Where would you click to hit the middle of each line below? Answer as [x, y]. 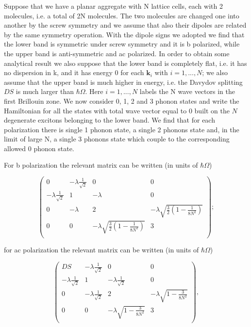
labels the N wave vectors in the [187, 91]
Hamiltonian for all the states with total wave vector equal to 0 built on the [117, 110]
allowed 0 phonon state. [39, 148]
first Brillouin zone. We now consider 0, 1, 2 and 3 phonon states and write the [122, 101]
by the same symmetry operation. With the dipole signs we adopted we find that [124, 34]
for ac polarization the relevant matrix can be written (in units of [101, 249]
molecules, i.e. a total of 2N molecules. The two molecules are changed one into [122, 15]
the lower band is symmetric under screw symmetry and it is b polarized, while [122, 44]
